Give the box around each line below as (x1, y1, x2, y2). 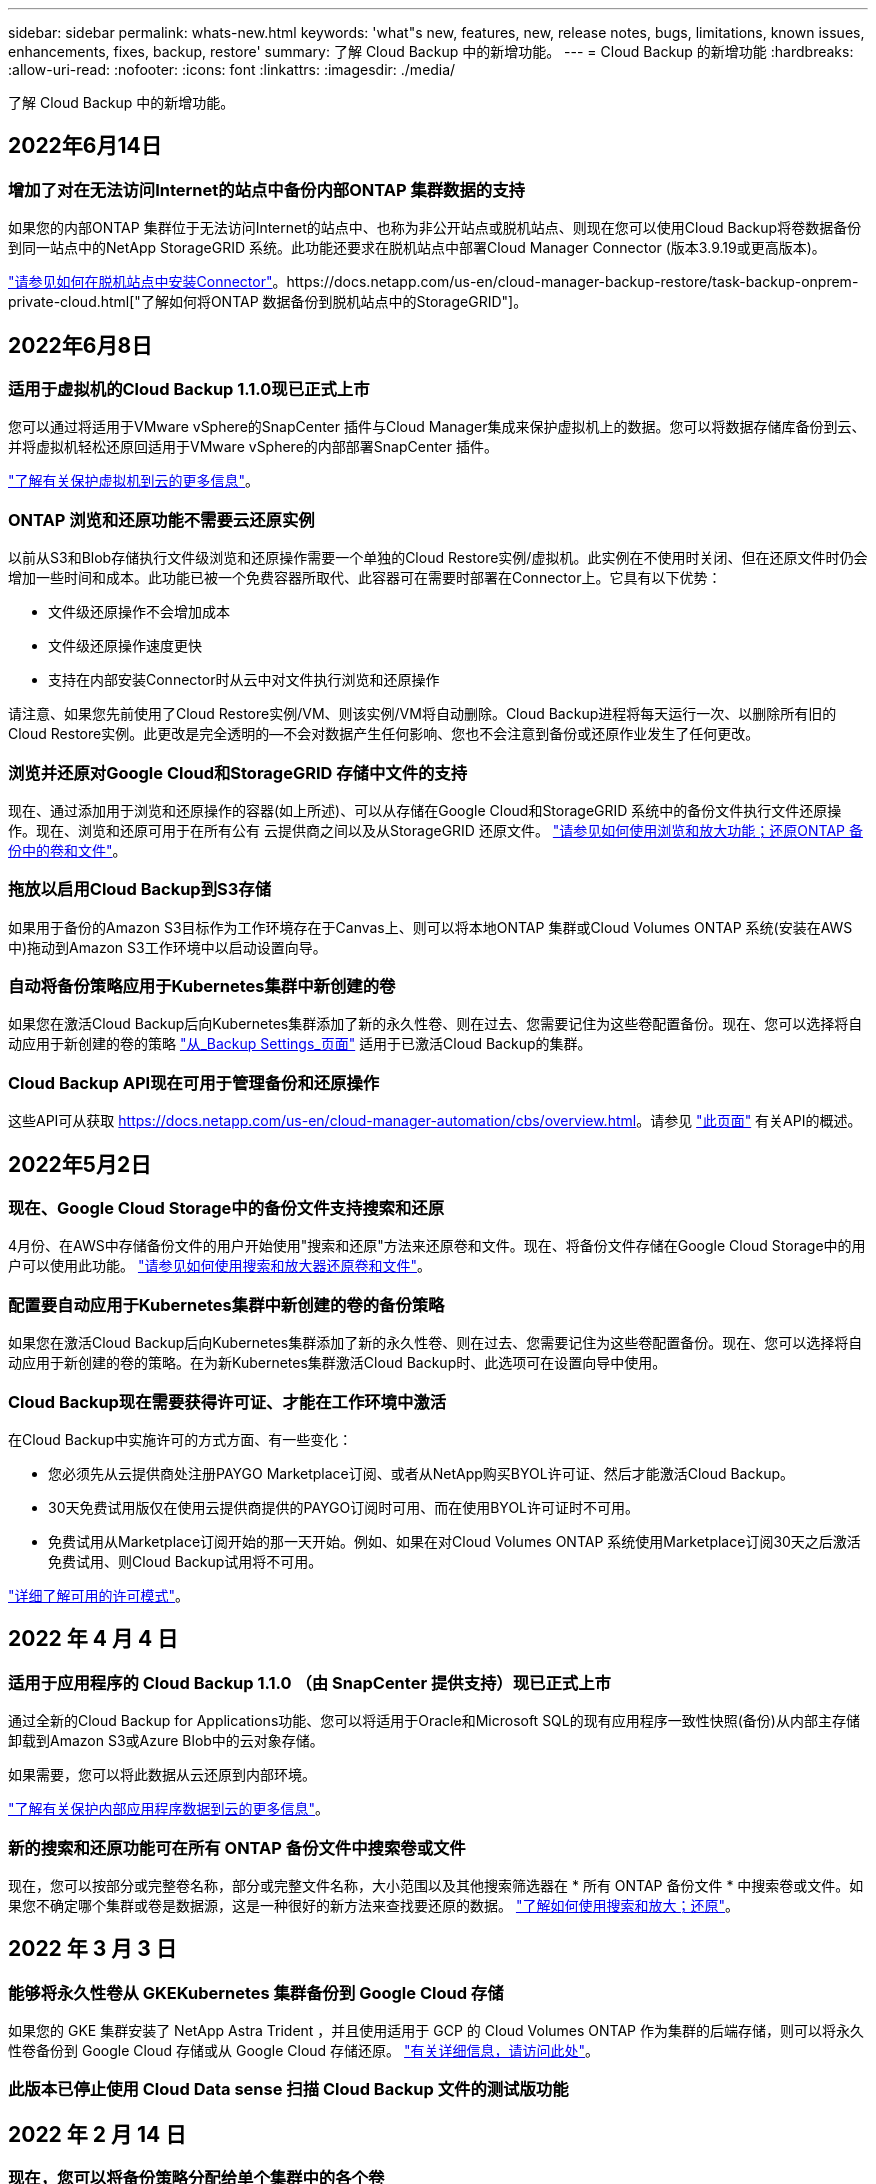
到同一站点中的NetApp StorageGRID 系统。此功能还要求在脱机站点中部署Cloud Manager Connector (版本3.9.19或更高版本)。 (8, 239, 826, 257)
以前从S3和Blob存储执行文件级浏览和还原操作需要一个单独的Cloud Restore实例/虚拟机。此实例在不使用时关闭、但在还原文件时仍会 (8, 549, 868, 567)
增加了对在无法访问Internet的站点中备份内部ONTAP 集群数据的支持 (8, 179, 525, 200)
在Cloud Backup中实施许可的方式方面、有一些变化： (8, 1430, 353, 1448)
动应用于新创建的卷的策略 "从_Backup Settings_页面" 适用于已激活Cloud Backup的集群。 (8, 1035, 592, 1053)
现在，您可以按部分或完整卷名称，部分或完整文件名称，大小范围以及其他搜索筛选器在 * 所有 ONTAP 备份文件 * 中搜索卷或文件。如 (8, 1876, 864, 1894)
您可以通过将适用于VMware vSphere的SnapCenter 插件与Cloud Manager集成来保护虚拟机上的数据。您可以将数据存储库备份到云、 (8, 418, 866, 436)
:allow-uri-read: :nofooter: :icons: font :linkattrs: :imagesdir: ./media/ (8, 61, 456, 78)
